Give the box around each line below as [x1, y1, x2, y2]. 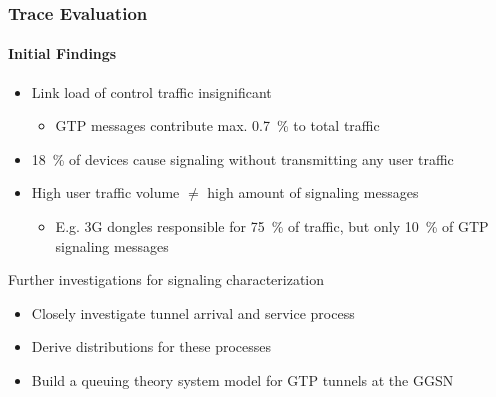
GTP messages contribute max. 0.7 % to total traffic [55, 115, 380, 136]
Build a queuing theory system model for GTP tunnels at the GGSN [31, 369, 454, 390]
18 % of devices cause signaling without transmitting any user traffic [31, 148, 454, 169]
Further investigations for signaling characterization [8, 269, 325, 290]
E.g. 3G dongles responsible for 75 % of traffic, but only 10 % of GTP [55, 216, 489, 237]
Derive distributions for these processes [31, 336, 271, 357]
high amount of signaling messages [207, 182, 419, 203]
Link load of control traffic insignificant [31, 81, 272, 102]
